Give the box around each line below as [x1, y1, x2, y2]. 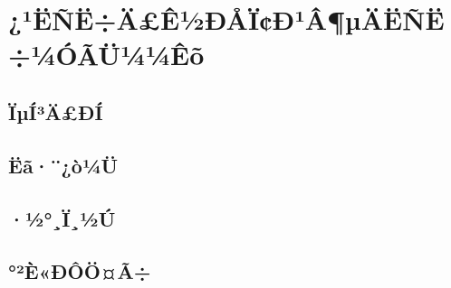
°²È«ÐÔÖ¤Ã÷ [8, 257, 151, 285]
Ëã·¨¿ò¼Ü [8, 151, 119, 179]
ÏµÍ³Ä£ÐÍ [8, 98, 103, 125]
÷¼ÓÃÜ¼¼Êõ [8, 36, 205, 73]
